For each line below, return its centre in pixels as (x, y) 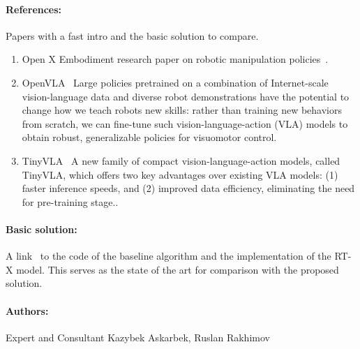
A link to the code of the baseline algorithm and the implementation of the (168, 256)
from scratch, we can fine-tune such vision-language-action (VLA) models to (185, 123)
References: (34, 9)
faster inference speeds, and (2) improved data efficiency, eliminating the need (188, 188)
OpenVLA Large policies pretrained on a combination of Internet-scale (175, 82)
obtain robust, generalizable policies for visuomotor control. (149, 137)
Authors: (27, 310)
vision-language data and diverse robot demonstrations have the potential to (186, 96)
